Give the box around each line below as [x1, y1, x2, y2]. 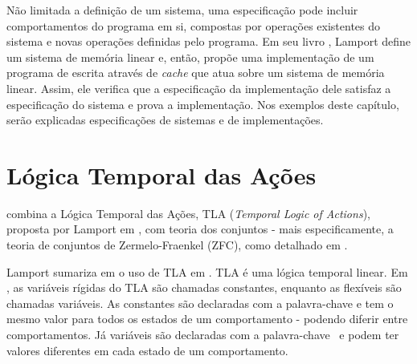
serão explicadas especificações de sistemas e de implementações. [6, 111, 324, 128]
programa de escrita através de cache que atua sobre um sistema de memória [6, 64, 385, 81]
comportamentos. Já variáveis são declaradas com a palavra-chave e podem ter [6, 326, 399, 343]
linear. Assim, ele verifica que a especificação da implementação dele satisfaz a [6, 79, 391, 96]
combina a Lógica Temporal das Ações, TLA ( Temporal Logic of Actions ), [6, 204, 370, 221]
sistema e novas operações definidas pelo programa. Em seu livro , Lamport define [6, 33, 411, 50]
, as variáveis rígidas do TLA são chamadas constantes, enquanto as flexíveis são [6, 279, 402, 296]
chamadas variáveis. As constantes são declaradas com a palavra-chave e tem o [6, 294, 394, 311]
